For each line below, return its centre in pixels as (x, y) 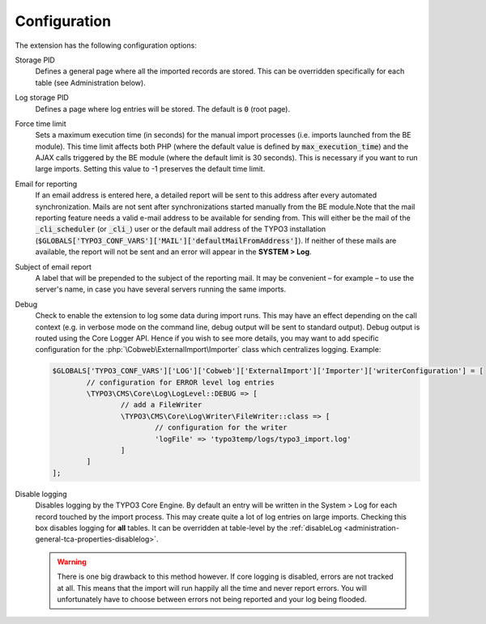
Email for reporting (46, 184)
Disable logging (41, 494)
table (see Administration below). (90, 83)
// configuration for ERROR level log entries (180, 382)
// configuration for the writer (221, 428)
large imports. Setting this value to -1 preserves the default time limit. (150, 169)
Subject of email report (53, 266)
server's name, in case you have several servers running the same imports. (161, 289)
